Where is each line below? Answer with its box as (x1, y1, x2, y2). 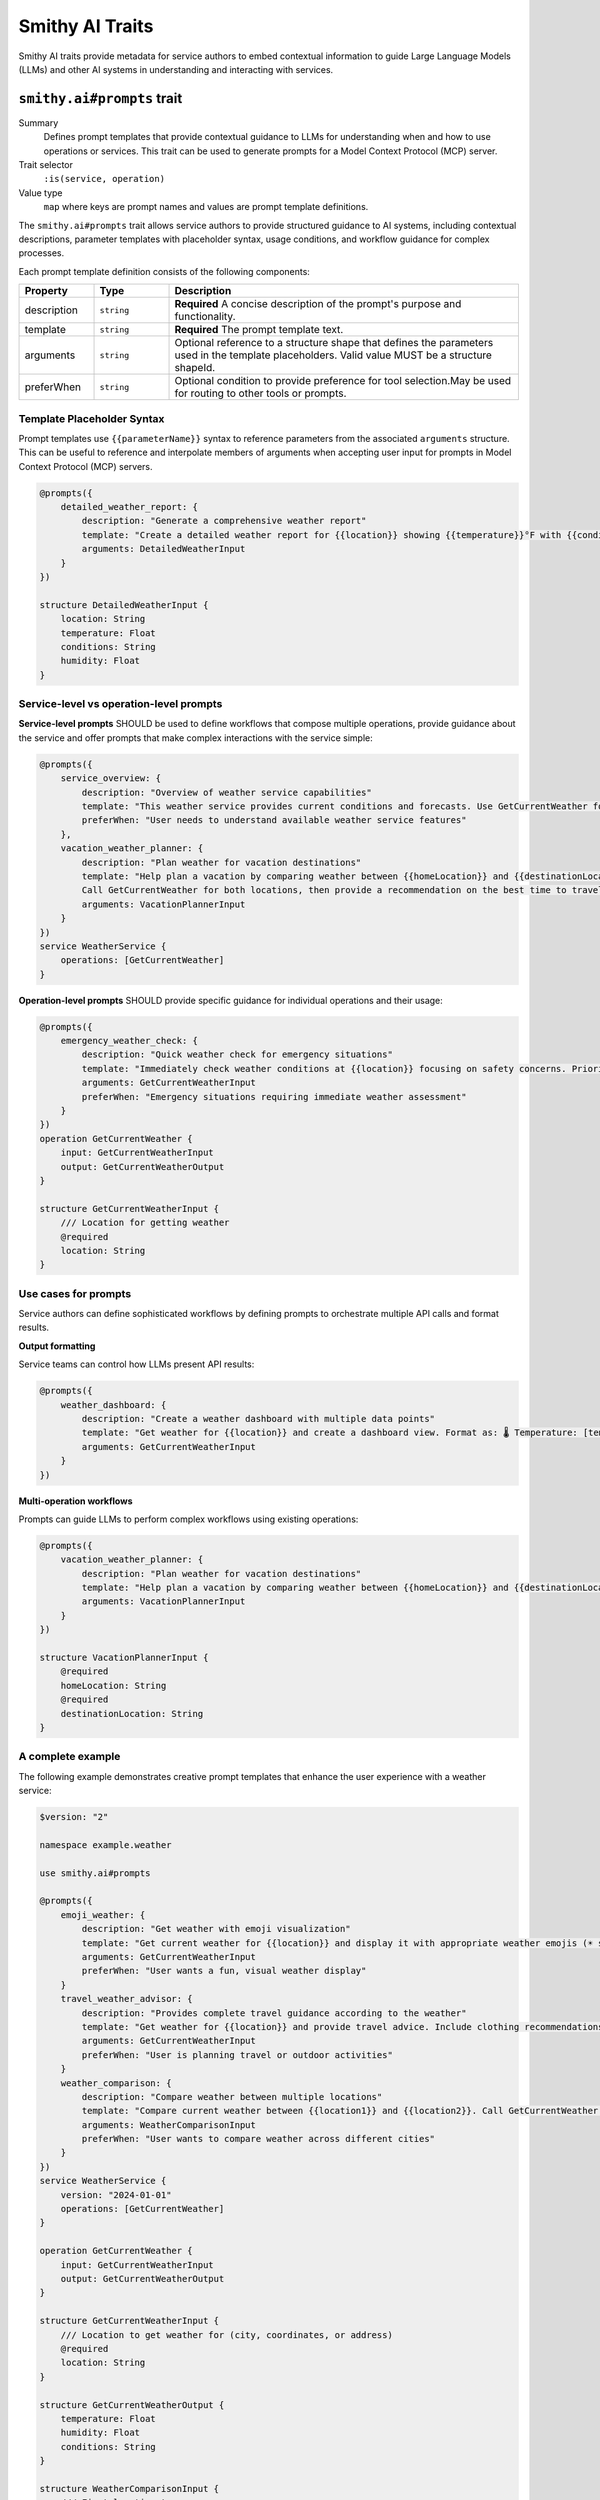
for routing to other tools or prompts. (174, 386, 347, 400)
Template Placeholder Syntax (18, 411, 165, 425)
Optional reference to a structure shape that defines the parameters (174, 336, 494, 350)
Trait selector (18, 159, 74, 171)
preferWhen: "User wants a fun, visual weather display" (81, 1965, 367, 1977)
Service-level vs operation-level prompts (18, 697, 223, 711)
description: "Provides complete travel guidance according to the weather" (81, 2007, 467, 2019)
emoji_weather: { (60, 1909, 146, 1920)
